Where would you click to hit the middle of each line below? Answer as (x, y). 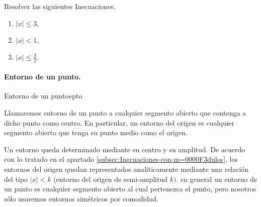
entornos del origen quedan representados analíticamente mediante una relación (126, 169)
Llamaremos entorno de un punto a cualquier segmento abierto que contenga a (125, 113)
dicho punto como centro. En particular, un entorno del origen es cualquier (119, 122)
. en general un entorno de (217, 179)
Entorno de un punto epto (43, 96)
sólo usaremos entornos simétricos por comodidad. (81, 198)
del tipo (16, 179)
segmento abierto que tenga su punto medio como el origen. (96, 132)
